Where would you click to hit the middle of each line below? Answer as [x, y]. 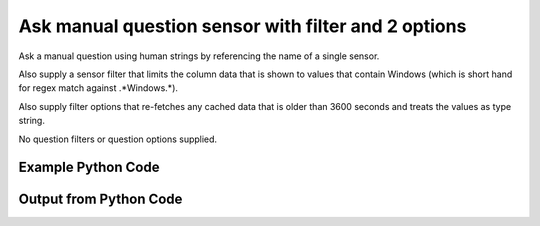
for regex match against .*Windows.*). [98, 88]
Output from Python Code [100, 199]
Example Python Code [89, 167]
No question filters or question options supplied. [118, 139]
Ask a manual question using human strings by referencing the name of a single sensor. [199, 56]
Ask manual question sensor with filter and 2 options [242, 26]
